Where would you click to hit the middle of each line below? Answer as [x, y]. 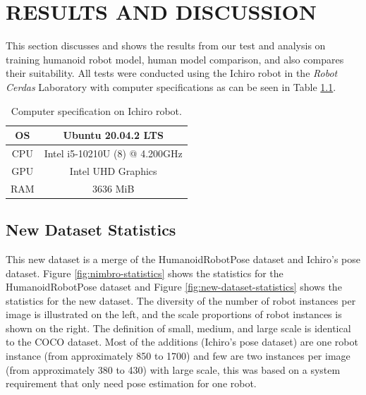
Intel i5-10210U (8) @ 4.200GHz [113, 153]
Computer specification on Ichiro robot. [96, 110]
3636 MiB [114, 188]
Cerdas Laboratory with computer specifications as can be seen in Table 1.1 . [171, 86]
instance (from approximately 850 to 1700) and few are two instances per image [178, 356]
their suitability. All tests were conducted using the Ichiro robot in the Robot [172, 73]
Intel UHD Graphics [113, 170]
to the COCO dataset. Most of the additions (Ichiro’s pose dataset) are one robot [182, 342]
